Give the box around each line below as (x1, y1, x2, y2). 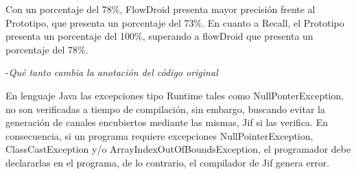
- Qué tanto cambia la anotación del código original (5, 65, 218, 79)
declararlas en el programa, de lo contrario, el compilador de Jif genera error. (5, 155, 330, 169)
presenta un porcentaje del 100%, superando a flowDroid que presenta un (5, 29, 313, 43)
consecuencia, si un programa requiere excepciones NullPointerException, (5, 128, 313, 142)
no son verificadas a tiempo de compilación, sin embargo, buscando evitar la (5, 101, 325, 116)
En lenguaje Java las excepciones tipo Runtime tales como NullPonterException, (5, 88, 344, 102)
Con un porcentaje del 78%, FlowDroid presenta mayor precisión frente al (5, 2, 316, 16)
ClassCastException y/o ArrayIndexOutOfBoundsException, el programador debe (5, 142, 351, 156)
